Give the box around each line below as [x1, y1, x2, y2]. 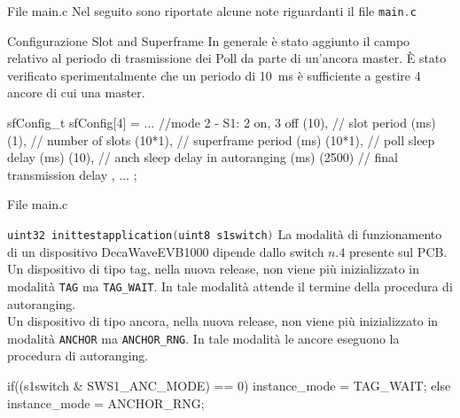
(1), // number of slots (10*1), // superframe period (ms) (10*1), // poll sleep [7, 130, 435, 149]
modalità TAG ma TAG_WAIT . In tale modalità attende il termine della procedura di [7, 276, 453, 295]
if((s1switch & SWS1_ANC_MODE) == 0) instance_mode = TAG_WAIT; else [7, 375, 451, 394]
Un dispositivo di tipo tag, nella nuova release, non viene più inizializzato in [7, 259, 420, 278]
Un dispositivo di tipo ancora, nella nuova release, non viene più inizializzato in [7, 312, 439, 330]
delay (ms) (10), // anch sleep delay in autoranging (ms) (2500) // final [7, 148, 398, 166]
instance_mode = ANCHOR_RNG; [7, 393, 205, 412]
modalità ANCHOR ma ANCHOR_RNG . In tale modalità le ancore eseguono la [7, 329, 400, 347]
